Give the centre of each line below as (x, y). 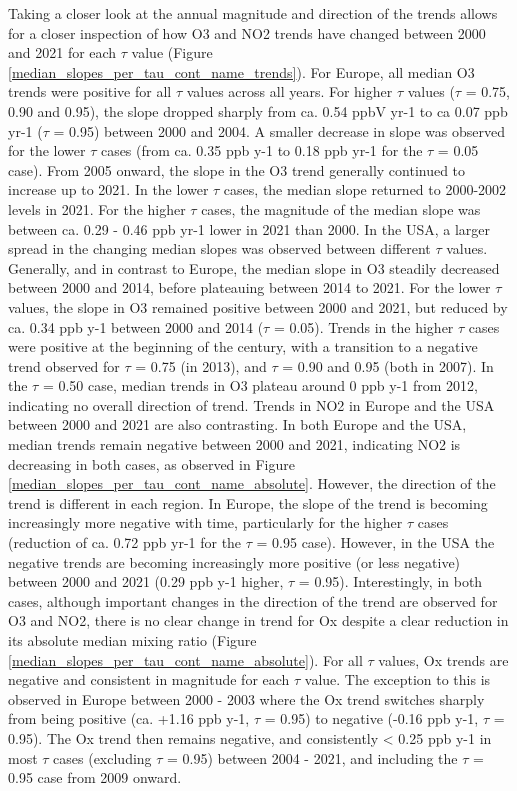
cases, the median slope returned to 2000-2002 (365, 189)
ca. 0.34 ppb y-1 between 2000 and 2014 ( (136, 326)
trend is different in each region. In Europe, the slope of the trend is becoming (248, 502)
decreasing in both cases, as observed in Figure (151, 463)
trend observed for (64, 365)
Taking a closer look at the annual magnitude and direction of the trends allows (253, 13)
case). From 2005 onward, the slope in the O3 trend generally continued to (237, 169)
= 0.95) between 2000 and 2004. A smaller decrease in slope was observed (279, 130)
